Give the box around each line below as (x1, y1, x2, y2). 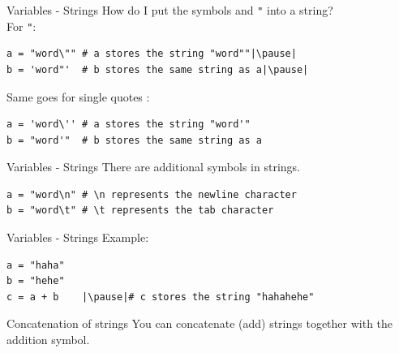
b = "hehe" (6, 275, 65, 287)
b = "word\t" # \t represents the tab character (6, 204, 274, 217)
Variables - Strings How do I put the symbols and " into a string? (6, 2, 333, 18)
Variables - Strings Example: (6, 229, 149, 246)
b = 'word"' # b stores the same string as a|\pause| (6, 63, 309, 75)
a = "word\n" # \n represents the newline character (6, 188, 297, 200)
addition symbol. (6, 331, 90, 348)
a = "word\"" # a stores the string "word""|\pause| (6, 48, 297, 60)
